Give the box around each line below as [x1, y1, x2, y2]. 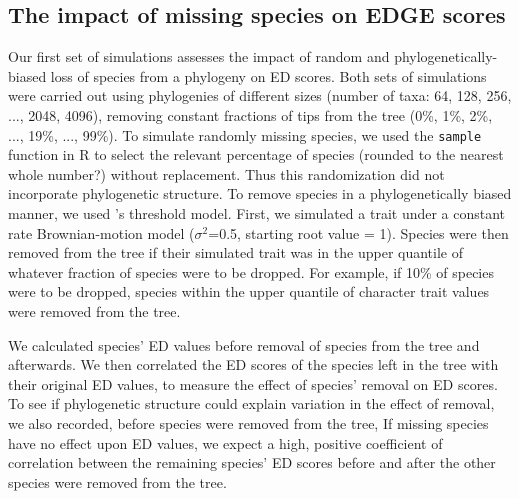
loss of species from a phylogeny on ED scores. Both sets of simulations [50, 65, 487, 86]
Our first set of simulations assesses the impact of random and [8, 46, 390, 67]
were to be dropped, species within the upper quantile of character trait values [8, 281, 490, 302]
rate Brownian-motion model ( [8, 222, 195, 243]
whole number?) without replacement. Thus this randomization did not [8, 163, 445, 184]
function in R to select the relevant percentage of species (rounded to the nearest [8, 144, 504, 165]
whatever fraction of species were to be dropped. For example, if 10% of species [8, 261, 494, 282]
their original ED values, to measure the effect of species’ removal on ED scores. [8, 373, 498, 394]
